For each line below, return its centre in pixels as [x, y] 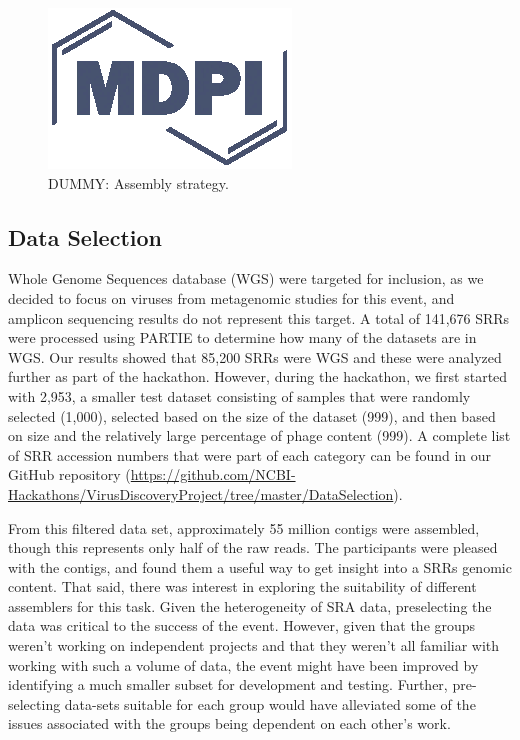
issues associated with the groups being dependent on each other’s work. [229, 723]
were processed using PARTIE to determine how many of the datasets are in [242, 337]
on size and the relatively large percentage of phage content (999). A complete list [259, 435]
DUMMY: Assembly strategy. [138, 182]
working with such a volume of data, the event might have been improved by [243, 664]
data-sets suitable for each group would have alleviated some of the [270, 703]
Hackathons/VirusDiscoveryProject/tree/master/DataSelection [201, 493]
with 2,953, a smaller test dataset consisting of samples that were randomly [239, 395]
